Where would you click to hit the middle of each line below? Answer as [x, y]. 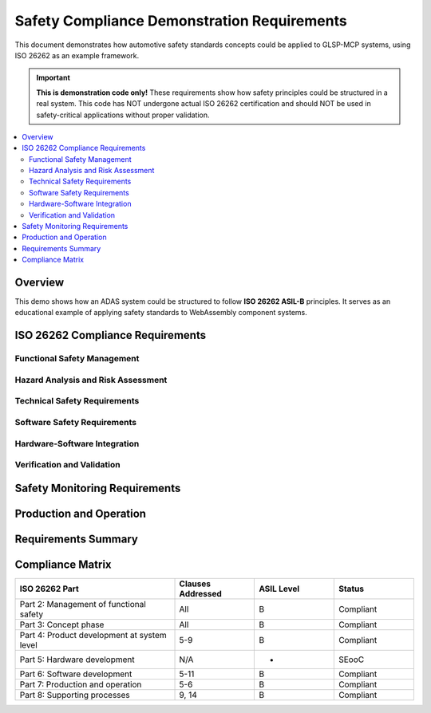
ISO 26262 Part [49, 589]
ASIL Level [279, 589]
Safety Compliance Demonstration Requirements [181, 21]
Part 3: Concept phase [62, 624]
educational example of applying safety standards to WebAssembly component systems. [161, 313]
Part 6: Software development [76, 674]
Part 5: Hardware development [77, 660]
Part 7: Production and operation [81, 684]
